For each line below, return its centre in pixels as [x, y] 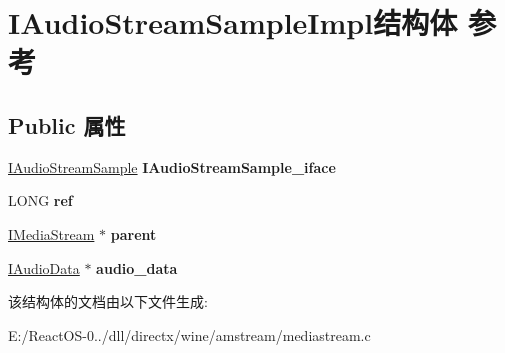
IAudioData [44, 267]
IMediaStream [51, 233]
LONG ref [40, 200]
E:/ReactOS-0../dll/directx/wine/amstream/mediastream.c [189, 334]
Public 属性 [67, 124]
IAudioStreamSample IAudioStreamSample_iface [172, 166]
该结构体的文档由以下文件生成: [108, 301]
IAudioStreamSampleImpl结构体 [233, 22]
